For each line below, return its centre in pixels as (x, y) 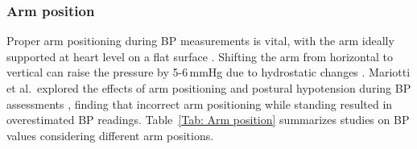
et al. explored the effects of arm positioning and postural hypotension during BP (209, 88)
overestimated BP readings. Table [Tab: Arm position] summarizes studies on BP (208, 120)
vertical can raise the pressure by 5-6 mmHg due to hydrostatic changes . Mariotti (208, 72)
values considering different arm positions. (110, 135)
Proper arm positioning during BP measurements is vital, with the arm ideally (200, 41)
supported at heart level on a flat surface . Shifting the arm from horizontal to (200, 56)
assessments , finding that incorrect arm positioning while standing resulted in (200, 103)
